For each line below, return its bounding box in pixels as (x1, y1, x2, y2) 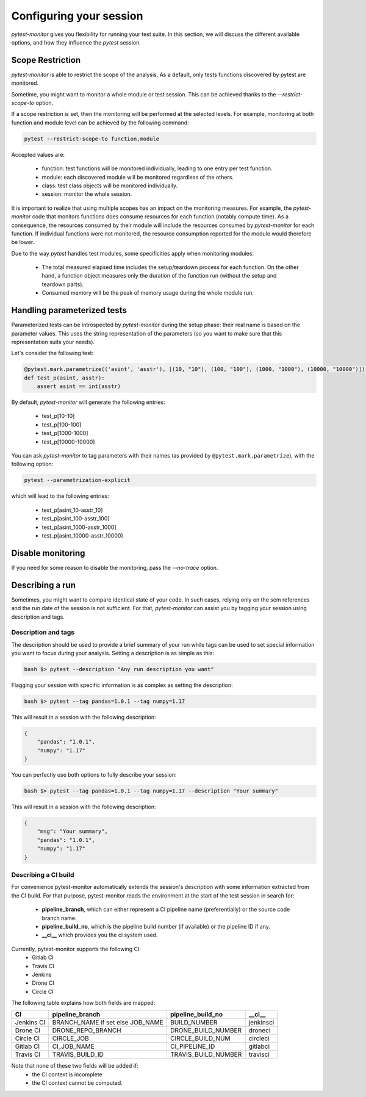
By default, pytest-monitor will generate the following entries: (11, 398, 165, 406)
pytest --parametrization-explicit (24, 477, 131, 484)
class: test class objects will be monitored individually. (41, 182, 178, 189)
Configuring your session (11, 9, 143, 23)
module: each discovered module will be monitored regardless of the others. (41, 173, 234, 181)
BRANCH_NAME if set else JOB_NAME (52, 1018, 164, 1027)
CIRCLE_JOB (52, 1034, 89, 1043)
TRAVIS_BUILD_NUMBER (170, 1050, 242, 1059)
